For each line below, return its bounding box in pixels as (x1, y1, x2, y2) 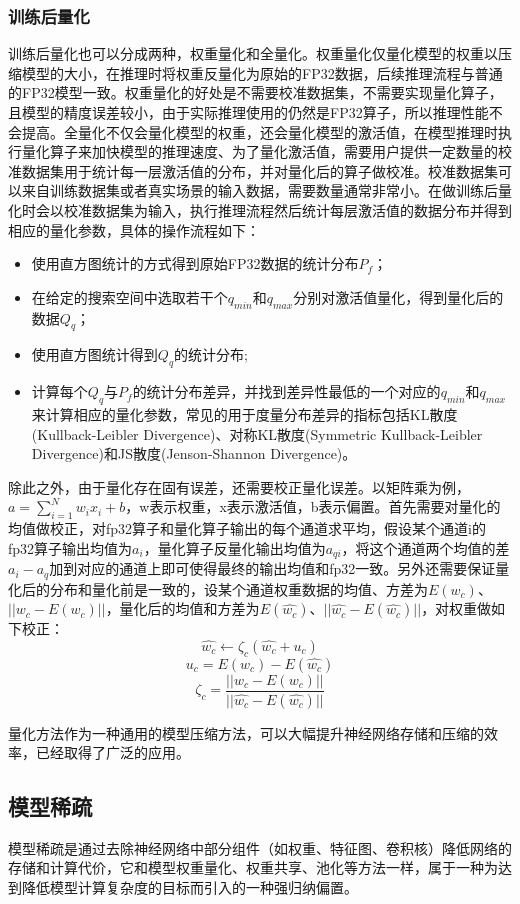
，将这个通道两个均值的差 (341, 537, 510, 558)
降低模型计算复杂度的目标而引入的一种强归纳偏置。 (21, 877, 358, 898)
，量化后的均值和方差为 (105, 598, 260, 619)
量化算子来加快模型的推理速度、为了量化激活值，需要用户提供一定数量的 (21, 141, 498, 162)
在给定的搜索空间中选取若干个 (31, 286, 228, 307)
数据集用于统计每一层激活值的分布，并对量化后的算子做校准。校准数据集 (21, 160, 498, 181)
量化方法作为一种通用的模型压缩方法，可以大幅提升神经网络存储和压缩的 (8, 722, 484, 743)
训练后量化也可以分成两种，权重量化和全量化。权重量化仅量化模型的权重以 (8, 43, 498, 64)
